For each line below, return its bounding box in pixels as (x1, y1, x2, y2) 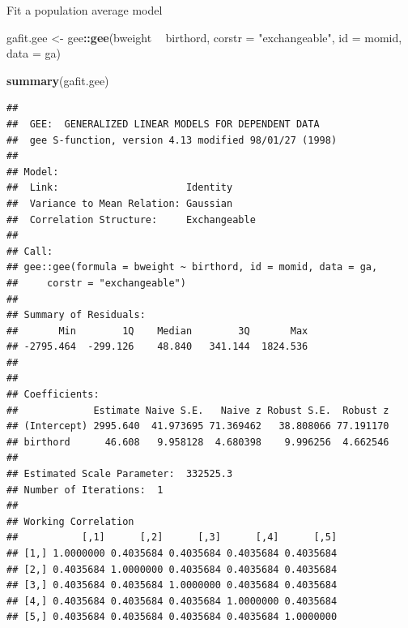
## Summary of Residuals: (6, 309, 146, 321)
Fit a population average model (6, 2, 163, 18)
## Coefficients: (6, 389, 100, 401)
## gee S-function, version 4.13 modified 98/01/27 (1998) (6, 134, 338, 146)
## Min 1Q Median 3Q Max (6, 325, 308, 337)
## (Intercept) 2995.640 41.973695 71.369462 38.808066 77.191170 (6, 420, 389, 432)
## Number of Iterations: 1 (6, 484, 164, 496)
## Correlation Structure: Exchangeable (6, 213, 256, 226)
